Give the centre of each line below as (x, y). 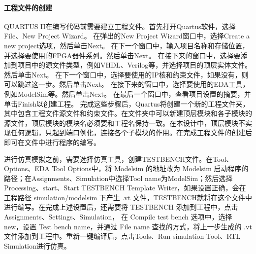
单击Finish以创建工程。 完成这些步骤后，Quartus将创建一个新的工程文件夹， (127, 103)
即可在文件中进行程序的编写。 (52, 142)
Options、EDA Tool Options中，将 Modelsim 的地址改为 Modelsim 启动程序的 (126, 168)
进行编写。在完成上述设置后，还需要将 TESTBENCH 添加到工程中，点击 (121, 207)
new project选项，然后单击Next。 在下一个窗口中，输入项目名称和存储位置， (127, 45)
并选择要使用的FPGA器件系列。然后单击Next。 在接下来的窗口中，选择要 (122, 55)
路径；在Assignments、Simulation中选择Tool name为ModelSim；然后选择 (118, 178)
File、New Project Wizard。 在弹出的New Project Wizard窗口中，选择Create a (127, 36)
